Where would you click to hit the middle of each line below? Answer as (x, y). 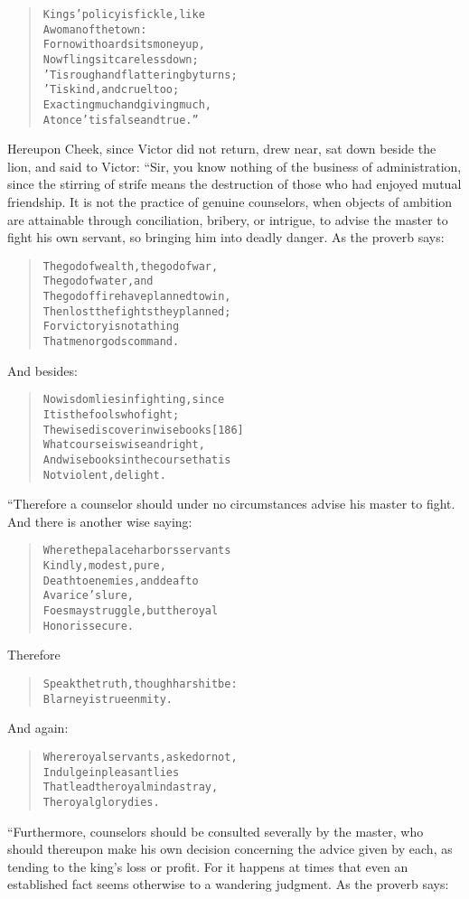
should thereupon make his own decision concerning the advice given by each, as (230, 849)
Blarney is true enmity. (108, 699)
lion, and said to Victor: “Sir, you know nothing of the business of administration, (234, 166)
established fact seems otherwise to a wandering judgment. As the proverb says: (228, 884)
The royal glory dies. (101, 802)
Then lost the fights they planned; (137, 311)
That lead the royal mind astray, (131, 787)
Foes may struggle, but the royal (131, 611)
